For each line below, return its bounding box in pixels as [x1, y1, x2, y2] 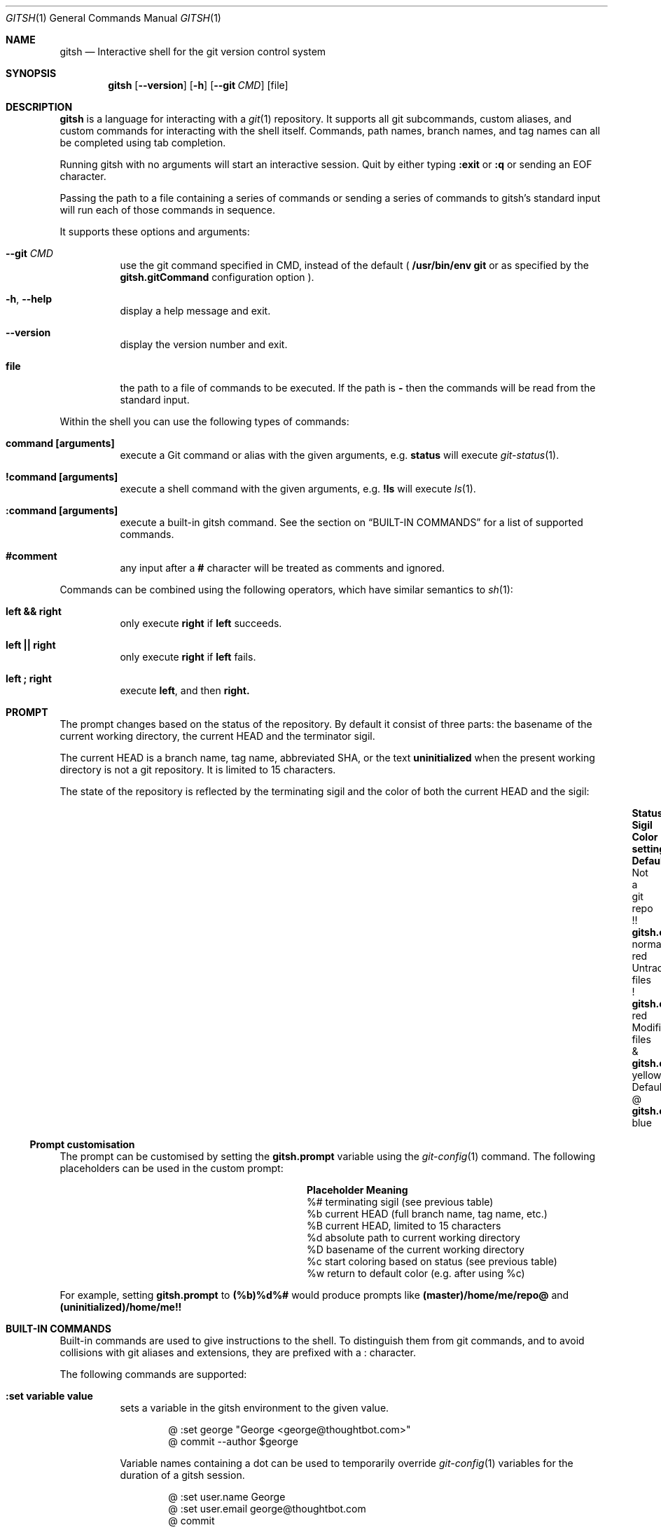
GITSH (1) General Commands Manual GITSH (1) [6, 12, 221, 24]
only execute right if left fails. [120, 651, 256, 663]
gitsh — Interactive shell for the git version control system [60, 46, 326, 57]
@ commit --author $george [168, 1435, 298, 1447]
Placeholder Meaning [307, 1184, 408, 1196]
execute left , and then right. [120, 684, 250, 696]
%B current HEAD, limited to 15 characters [307, 1220, 501, 1232]
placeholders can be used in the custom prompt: [60, 1162, 284, 1174]
